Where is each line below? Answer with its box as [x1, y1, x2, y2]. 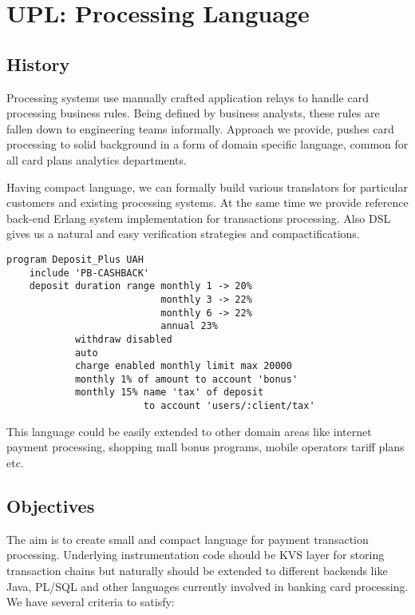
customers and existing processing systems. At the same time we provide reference [6, 194, 409, 211]
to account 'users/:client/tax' [143, 400, 315, 412]
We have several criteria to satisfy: [6, 593, 175, 610]
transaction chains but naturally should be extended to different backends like [6, 561, 388, 578]
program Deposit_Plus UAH [6, 253, 144, 265]
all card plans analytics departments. [6, 151, 187, 168]
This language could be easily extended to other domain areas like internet [6, 423, 372, 439]
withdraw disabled [74, 333, 172, 345]
